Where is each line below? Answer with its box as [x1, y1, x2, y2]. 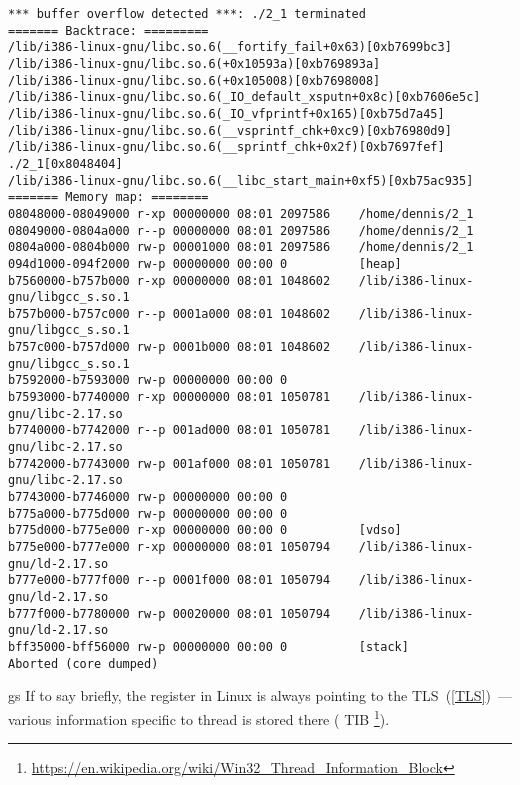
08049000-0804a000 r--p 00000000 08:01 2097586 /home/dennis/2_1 [8, 223, 474, 238]
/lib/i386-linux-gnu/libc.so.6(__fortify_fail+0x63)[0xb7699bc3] [8, 40, 452, 55]
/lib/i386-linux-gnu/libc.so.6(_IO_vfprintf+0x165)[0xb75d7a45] [8, 106, 445, 121]
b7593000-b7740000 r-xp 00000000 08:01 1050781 [8, 390, 331, 405]
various [8, 708, 52, 729]
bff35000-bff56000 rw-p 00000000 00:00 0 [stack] [8, 639, 409, 654]
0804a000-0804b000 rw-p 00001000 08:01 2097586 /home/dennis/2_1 [8, 240, 474, 255]
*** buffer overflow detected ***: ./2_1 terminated [8, 7, 366, 21]
